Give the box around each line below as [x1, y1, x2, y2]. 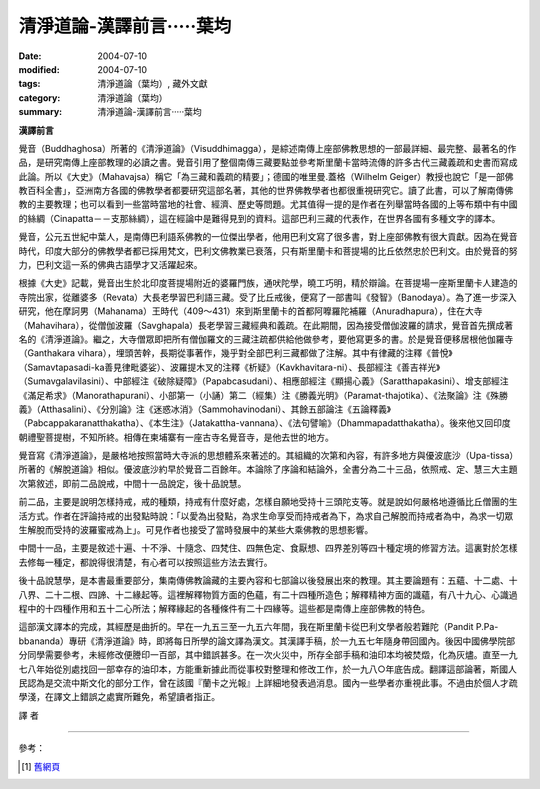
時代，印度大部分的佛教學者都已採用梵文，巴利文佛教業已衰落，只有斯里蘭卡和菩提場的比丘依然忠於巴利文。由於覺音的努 [18, 245, 518, 257]
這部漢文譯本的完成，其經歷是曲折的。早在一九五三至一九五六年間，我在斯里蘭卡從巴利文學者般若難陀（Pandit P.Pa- [18, 621, 499, 633]
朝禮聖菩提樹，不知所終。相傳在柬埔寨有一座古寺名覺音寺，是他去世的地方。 [18, 431, 334, 443]
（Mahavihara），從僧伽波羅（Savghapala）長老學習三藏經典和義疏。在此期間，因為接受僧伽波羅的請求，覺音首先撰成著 [18, 319, 514, 331]
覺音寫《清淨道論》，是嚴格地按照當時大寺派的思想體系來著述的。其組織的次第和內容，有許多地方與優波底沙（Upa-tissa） [18, 450, 519, 462]
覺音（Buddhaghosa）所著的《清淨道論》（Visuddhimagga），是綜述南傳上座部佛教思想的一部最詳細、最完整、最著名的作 [18, 142, 517, 154]
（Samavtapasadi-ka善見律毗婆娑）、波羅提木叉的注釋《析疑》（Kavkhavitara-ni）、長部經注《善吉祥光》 [18, 361, 441, 373]
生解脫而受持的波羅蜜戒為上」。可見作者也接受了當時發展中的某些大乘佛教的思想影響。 [18, 524, 374, 536]
